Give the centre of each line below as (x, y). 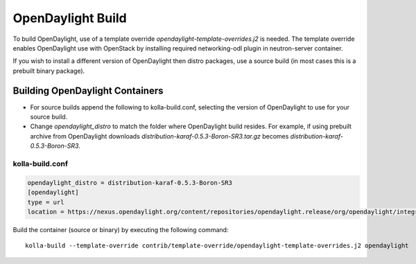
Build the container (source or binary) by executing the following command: (121, 229)
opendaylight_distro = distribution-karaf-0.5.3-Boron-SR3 (130, 183)
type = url (46, 202)
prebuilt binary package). (49, 71)
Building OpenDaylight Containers (88, 90)
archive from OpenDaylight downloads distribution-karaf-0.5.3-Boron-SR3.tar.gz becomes (159, 136)
